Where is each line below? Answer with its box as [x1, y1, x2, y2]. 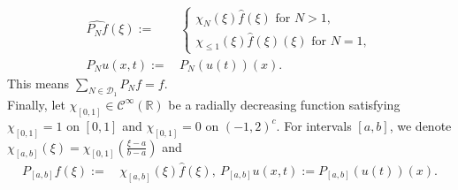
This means [7, 73, 70, 92]
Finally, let [7, 95, 65, 113]
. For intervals [276, 116, 352, 134]
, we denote [389, 116, 452, 134]
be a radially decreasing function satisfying [168, 95, 401, 113]
